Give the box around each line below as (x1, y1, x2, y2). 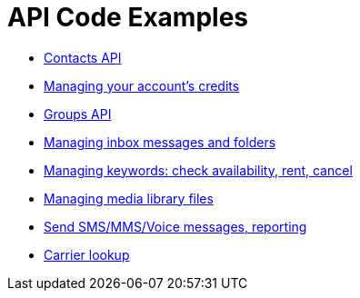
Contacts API (44, 49, 122, 65)
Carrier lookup (44, 246, 130, 263)
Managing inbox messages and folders (44, 134, 276, 150)
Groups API (44, 105, 112, 122)
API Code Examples (7, 2, 248, 33)
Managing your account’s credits (44, 77, 240, 94)
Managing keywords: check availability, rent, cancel (44, 162, 353, 178)
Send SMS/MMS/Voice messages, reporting (44, 218, 307, 234)
